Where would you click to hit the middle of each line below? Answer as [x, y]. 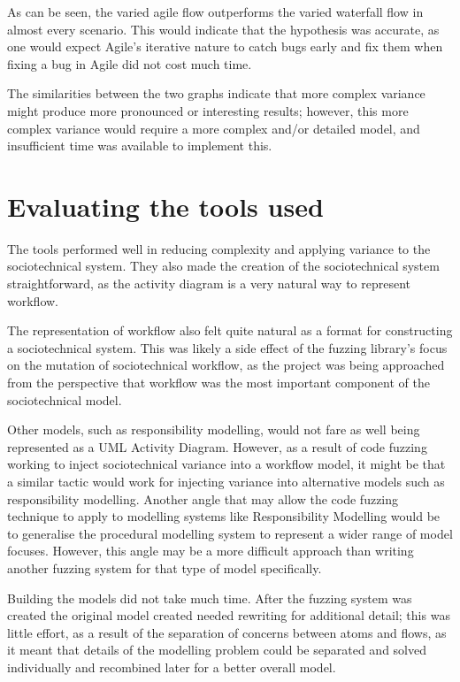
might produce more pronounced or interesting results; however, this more [208, 110]
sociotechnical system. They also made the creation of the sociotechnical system [223, 266]
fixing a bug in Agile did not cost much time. [130, 63]
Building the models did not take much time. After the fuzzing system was [210, 598]
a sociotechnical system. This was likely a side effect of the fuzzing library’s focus [227, 347]
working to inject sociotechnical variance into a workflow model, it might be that [226, 464]
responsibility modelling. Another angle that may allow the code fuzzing [203, 498]
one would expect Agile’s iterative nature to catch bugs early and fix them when [225, 46]
